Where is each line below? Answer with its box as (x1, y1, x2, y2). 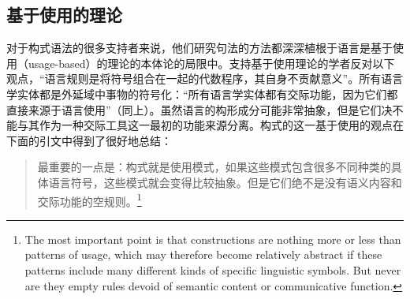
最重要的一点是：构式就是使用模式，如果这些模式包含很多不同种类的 (37, 159, 391, 175)
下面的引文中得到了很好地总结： (6, 132, 172, 148)
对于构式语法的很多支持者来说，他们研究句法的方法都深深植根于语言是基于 (6, 39, 393, 56)
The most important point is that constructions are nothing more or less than (24, 230, 401, 247)
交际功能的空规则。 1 (37, 190, 142, 209)
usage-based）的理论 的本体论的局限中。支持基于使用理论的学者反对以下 (28, 54, 395, 71)
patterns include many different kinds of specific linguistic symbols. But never (24, 261, 401, 278)
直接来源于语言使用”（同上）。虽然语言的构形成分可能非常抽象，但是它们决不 (6, 101, 404, 118)
